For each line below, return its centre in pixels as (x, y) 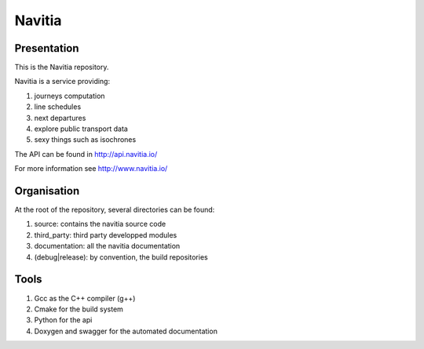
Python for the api (63, 320)
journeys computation (69, 96)
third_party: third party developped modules (106, 234)
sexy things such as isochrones (85, 140)
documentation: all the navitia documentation (107, 246)
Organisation (47, 191)
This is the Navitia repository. (62, 67)
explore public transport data (81, 129)
